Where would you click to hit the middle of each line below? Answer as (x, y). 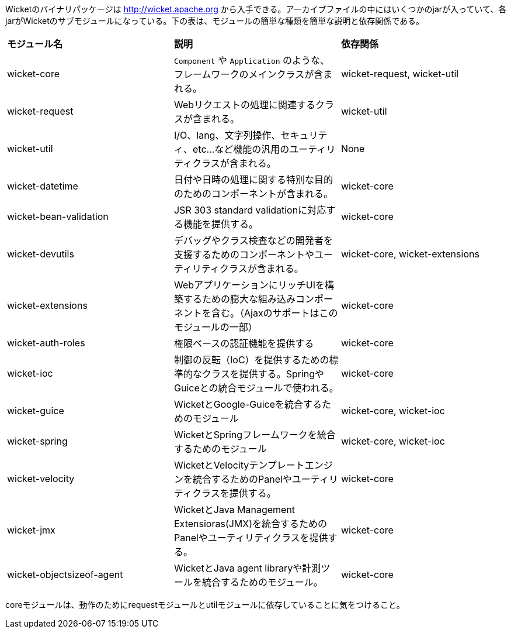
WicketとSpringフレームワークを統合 (255, 435)
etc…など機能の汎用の (241, 149)
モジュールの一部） (215, 327)
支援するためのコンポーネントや (244, 254)
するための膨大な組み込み (239, 299)
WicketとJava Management (234, 510)
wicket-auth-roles (46, 343)
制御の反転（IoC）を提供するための (251, 360)
